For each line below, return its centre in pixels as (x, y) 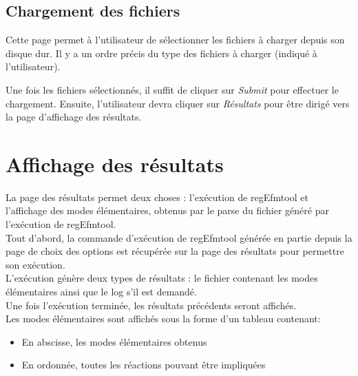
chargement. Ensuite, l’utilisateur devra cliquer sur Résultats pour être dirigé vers (178, 103)
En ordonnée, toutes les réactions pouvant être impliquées (144, 365)
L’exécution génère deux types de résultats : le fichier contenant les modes (162, 278)
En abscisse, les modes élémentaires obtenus (114, 341)
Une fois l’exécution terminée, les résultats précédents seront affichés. (151, 305)
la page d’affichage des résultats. (74, 117)
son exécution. (35, 264)
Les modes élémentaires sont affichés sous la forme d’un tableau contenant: (163, 318)
